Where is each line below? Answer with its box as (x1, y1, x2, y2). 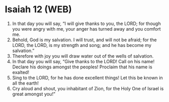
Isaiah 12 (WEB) (5, 4, 72, 15)
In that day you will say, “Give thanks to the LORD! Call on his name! (12, 58, 155, 64)
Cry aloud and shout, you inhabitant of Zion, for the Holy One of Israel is (12, 85, 164, 91)
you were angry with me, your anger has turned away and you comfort (12, 25, 161, 32)
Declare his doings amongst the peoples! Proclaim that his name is (12, 64, 153, 70)
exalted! (12, 69, 29, 75)
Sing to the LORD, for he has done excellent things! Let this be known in (12, 74, 163, 81)
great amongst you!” (12, 91, 56, 97)
